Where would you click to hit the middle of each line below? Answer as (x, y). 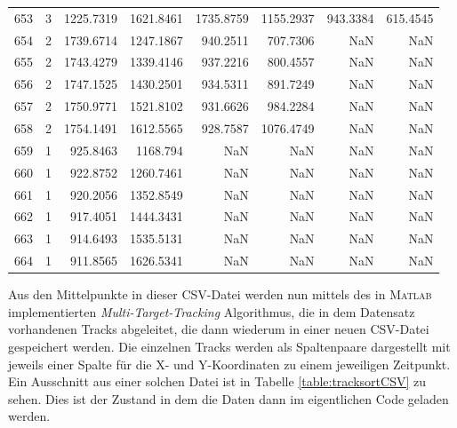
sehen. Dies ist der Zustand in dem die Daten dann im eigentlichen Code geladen (228, 398)
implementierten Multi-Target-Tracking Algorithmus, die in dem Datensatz (212, 311)
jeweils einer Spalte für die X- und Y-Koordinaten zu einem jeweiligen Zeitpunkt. (229, 364)
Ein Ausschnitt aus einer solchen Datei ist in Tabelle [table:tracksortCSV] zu (217, 381)
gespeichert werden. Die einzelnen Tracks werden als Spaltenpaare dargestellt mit (229, 346)
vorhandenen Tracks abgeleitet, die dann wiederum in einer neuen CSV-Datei (219, 329)
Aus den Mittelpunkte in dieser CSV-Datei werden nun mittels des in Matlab (220, 294)
